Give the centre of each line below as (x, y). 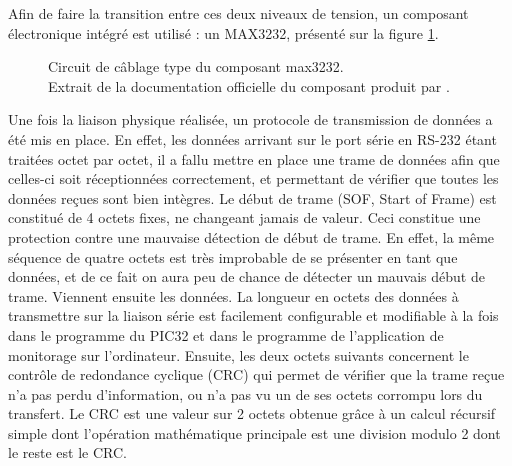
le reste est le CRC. (67, 452)
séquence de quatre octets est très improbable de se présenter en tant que (233, 256)
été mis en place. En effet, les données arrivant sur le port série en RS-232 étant (252, 138)
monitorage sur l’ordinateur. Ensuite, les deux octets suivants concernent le (238, 354)
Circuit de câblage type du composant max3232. (196, 66)
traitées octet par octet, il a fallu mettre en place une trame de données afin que (254, 158)
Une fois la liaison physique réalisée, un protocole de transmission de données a (250, 119)
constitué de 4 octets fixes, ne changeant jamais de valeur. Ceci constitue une (244, 217)
